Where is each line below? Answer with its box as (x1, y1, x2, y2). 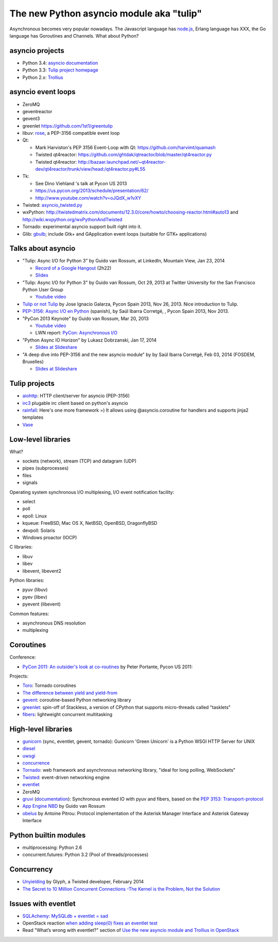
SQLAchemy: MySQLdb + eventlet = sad (22, 913, 108, 919)
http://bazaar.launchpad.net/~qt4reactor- (78, 158, 166, 165)
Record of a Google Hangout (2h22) (35, 265, 112, 271)
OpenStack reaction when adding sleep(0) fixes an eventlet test (22, 920, 158, 926)
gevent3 (22, 116, 40, 122)
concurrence (22, 760, 50, 766)
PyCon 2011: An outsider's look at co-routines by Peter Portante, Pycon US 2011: (22, 664, 193, 670)
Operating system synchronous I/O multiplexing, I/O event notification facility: (9, 489, 175, 495)
